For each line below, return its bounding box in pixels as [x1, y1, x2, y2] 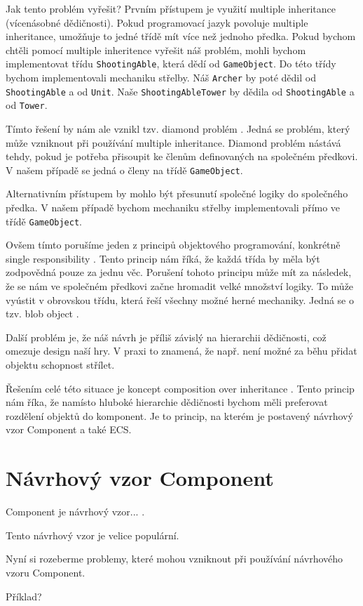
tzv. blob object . [6, 306, 79, 321]
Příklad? [6, 588, 42, 603]
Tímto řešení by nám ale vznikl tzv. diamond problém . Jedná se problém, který [6, 121, 350, 136]
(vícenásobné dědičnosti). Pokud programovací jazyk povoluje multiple [6, 15, 308, 29]
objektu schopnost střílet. [6, 357, 115, 372]
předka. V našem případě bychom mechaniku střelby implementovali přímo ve [6, 200, 341, 215]
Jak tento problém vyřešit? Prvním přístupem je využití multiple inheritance [6, 1, 336, 15]
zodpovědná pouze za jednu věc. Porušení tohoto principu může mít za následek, [6, 265, 352, 279]
